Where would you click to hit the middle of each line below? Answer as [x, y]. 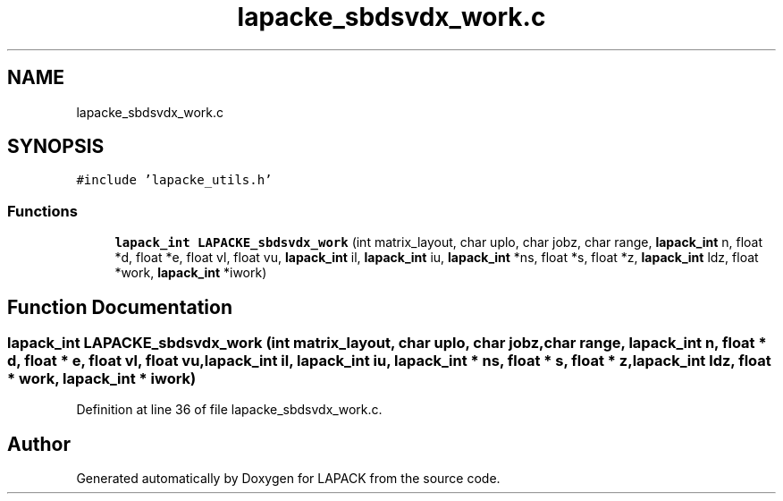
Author [39, 444]
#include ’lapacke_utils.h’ [174, 180]
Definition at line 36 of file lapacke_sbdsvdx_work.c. [229, 410]
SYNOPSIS [56, 147]
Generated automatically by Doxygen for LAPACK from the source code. [288, 479]
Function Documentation [120, 307]
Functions [42, 211]
